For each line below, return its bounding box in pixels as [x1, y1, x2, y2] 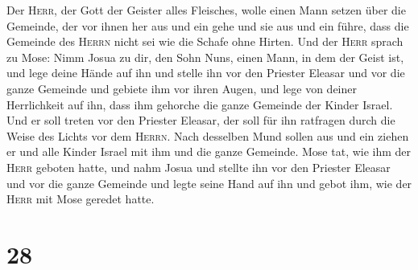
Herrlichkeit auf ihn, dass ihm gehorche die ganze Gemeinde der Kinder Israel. [6, 96, 393, 112]
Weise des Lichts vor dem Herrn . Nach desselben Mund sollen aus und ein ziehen [6, 127, 409, 144]
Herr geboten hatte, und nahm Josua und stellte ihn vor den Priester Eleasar [6, 158, 391, 175]
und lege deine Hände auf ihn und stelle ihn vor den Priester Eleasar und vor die [6, 64, 405, 81]
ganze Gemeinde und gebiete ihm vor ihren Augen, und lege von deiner [6, 80, 357, 96]
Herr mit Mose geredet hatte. [6, 190, 155, 207]
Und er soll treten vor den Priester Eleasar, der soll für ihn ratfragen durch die [6, 112, 395, 129]
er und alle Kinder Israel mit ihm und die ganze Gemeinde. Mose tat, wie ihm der [6, 143, 412, 160]
